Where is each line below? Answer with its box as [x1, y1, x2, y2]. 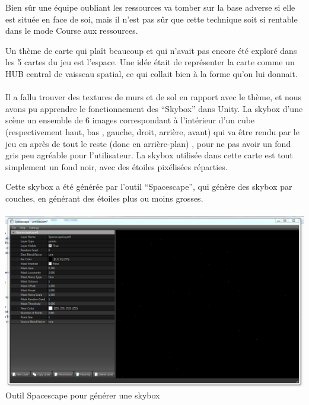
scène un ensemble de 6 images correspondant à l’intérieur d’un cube [5, 114, 255, 126]
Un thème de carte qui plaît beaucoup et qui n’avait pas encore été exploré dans [5, 44, 297, 56]
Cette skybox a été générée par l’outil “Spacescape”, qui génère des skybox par [5, 180, 292, 193]
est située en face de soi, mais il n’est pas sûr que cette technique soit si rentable [5, 12, 298, 25]
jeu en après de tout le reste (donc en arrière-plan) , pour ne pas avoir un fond [5, 137, 291, 149]
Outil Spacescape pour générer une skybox [5, 389, 160, 401]
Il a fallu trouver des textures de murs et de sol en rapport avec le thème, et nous [5, 91, 302, 103]
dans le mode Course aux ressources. [5, 24, 138, 37]
